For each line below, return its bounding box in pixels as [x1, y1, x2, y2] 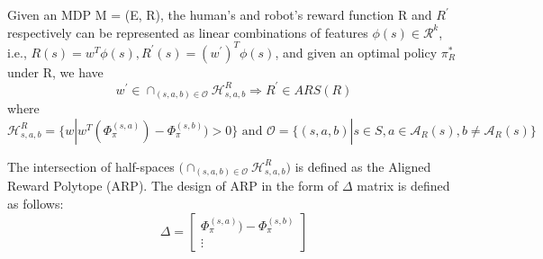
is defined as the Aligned [294, 156, 431, 175]
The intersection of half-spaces [7, 156, 175, 175]
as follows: [7, 194, 64, 212]
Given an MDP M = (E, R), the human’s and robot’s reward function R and [7, 5, 432, 23]
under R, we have [7, 62, 104, 81]
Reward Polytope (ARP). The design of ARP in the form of [7, 176, 339, 195]
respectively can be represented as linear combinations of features [7, 22, 368, 41]
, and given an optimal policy [275, 42, 438, 61]
